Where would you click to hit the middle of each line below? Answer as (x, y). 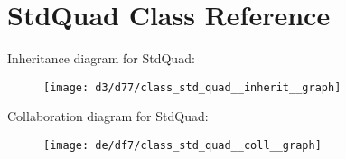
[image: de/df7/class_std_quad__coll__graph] (182, 145)
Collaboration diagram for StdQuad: (108, 116)
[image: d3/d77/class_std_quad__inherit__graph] (192, 87)
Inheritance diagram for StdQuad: (101, 58)
